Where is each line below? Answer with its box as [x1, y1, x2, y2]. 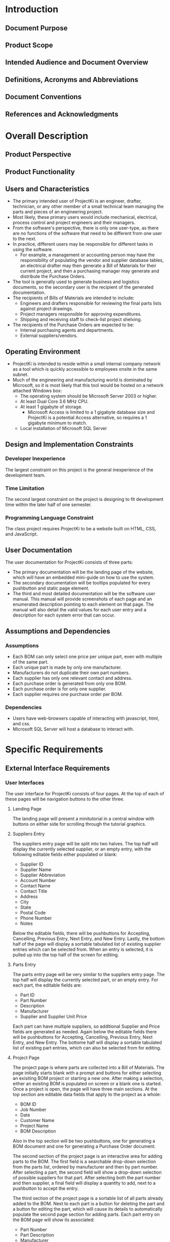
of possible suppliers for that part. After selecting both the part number [12, 1175, 161, 1181]
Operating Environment [5, 347, 81, 356]
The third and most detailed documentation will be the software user [12, 591, 155, 597]
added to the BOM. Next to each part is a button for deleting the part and [12, 1200, 164, 1207]
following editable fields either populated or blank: [12, 851, 117, 858]
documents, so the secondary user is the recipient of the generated [12, 284, 154, 290]
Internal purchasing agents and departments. [20, 327, 115, 333]
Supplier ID [20, 861, 44, 867]
